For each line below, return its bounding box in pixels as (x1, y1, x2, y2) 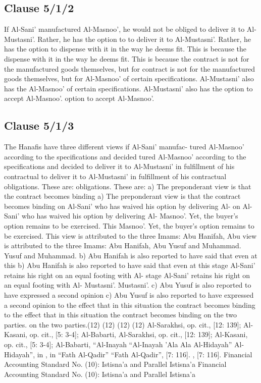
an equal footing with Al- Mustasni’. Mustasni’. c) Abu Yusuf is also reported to (4, 280, 251, 290)
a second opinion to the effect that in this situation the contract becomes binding (4, 299, 255, 310)
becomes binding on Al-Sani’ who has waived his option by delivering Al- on (4, 200, 240, 211)
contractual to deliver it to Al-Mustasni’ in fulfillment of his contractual (4, 171, 227, 181)
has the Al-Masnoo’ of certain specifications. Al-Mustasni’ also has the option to (4, 83, 253, 93)
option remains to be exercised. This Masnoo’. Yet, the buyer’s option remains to (4, 220, 254, 231)
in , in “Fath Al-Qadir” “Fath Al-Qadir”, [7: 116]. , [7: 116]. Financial (37, 349, 252, 359)
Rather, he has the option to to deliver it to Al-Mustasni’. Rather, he (37, 33, 251, 44)
